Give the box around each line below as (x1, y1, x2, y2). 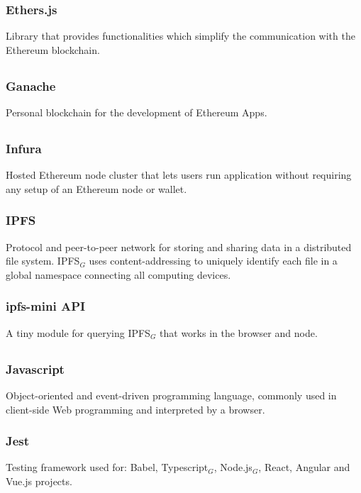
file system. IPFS (6, 253, 80, 268)
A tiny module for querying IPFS (6, 325, 150, 340)
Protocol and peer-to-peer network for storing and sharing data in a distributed (6, 239, 352, 254)
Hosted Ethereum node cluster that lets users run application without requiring (6, 167, 352, 182)
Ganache (6, 77, 56, 94)
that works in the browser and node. (160, 325, 318, 340)
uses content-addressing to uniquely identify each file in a (89, 253, 338, 268)
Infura (6, 140, 42, 157)
